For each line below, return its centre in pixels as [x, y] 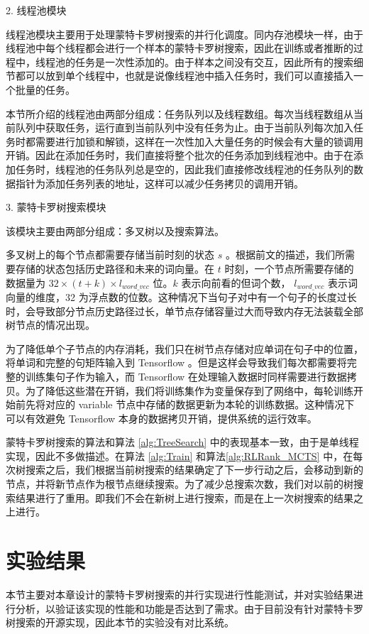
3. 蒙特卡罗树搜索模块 [56, 207]
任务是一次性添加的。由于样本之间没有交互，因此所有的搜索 [214, 61]
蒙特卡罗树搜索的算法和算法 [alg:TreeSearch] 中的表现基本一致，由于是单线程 [182, 442]
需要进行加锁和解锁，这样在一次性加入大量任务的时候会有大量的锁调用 [199, 141]
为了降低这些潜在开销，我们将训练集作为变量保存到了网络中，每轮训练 [189, 390]
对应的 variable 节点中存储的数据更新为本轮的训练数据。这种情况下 [200, 404]
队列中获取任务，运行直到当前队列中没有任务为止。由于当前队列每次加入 [184, 127]
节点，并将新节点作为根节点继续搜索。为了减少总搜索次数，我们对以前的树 [180, 484]
